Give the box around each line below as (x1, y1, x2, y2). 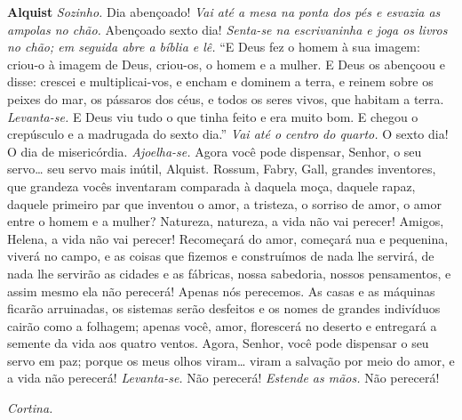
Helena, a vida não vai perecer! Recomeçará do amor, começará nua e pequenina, (7, 229, 449, 247)
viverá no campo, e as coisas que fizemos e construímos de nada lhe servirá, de (7, 246, 434, 265)
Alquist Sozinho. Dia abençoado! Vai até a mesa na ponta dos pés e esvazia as (7, 3, 441, 20)
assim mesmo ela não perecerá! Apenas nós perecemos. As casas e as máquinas (7, 281, 435, 300)
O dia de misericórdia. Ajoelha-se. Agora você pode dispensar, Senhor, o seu (7, 141, 422, 160)
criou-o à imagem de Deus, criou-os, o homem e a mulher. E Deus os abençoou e (7, 54, 445, 73)
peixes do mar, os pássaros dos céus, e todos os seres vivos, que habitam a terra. (7, 89, 444, 108)
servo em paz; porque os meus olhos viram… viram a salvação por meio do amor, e (7, 351, 455, 369)
